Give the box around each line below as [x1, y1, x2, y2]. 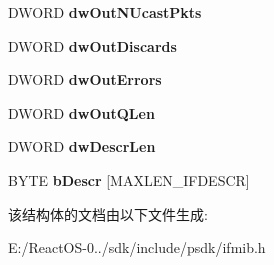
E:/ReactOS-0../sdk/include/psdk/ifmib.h [8, 237, 266, 258]
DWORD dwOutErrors [8, 69, 162, 90]
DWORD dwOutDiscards [8, 35, 177, 56]
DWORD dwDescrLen [8, 136, 156, 157]
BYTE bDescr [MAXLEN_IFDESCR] [8, 169, 250, 190]
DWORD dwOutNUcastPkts [8, 2, 202, 22]
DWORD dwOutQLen [8, 102, 155, 123]
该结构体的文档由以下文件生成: [8, 203, 208, 224]
